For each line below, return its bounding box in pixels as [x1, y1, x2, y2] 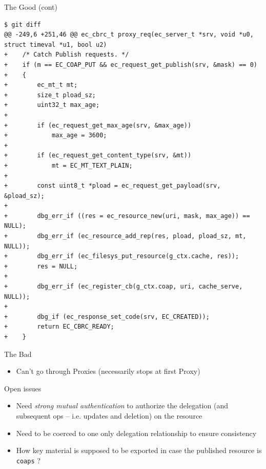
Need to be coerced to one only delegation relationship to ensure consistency [16, 427, 257, 438]
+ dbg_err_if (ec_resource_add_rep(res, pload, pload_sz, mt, [4, 232, 247, 240]
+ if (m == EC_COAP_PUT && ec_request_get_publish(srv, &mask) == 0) [4, 61, 257, 68]
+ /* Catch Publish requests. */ [4, 51, 129, 59]
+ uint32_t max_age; [4, 101, 100, 109]
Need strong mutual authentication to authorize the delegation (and [16, 400, 228, 411]
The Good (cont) [4, 2, 57, 12]
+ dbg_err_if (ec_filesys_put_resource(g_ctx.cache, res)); [4, 252, 239, 260]
